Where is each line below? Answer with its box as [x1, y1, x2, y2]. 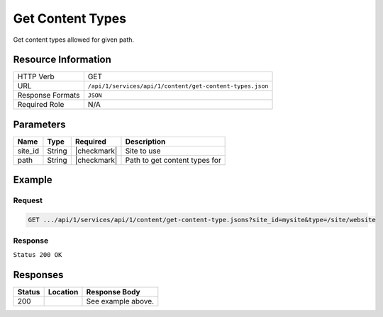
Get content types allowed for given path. [13, 35, 135, 44]
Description [125, 137, 166, 146]
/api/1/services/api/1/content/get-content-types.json [87, 82, 269, 90]
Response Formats [17, 91, 80, 100]
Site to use [125, 146, 161, 156]
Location [48, 287, 79, 296]
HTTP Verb [17, 71, 55, 81]
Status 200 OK [13, 250, 62, 258]
